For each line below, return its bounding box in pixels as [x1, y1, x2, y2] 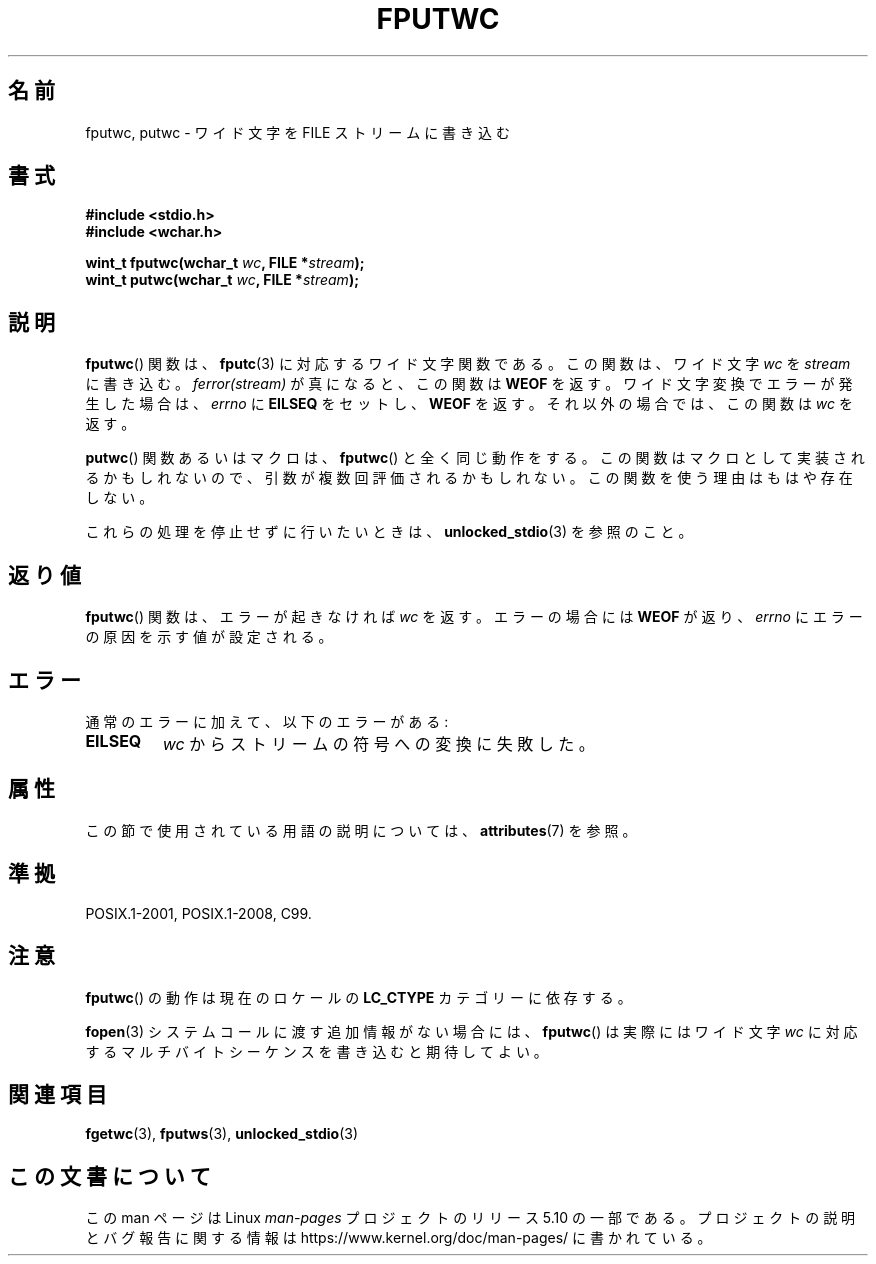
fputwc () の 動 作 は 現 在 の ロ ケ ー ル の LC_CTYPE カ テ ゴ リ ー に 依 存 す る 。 [85, 988, 632, 1006]
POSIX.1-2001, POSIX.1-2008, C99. [85, 904, 312, 922]
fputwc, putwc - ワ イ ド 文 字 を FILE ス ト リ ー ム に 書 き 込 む [85, 123, 510, 141]
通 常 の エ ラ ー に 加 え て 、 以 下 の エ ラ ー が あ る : [85, 712, 449, 730]
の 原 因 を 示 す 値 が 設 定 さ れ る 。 [85, 628, 333, 646]
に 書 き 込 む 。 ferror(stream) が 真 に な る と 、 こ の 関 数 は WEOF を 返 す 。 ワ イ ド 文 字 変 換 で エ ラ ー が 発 [85, 375, 853, 393]
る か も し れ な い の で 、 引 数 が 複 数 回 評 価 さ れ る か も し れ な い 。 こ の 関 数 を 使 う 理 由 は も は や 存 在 [85, 469, 853, 487]
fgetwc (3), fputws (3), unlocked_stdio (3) [85, 1125, 359, 1143]
